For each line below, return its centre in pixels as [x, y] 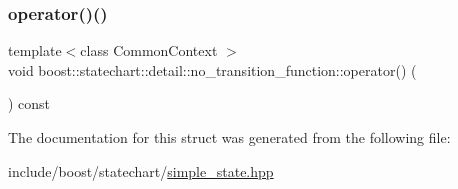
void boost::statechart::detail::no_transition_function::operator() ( [212, 69]
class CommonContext [149, 50]
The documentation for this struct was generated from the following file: [229, 137]
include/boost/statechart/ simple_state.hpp [141, 170]
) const [29, 103]
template [35, 50]
